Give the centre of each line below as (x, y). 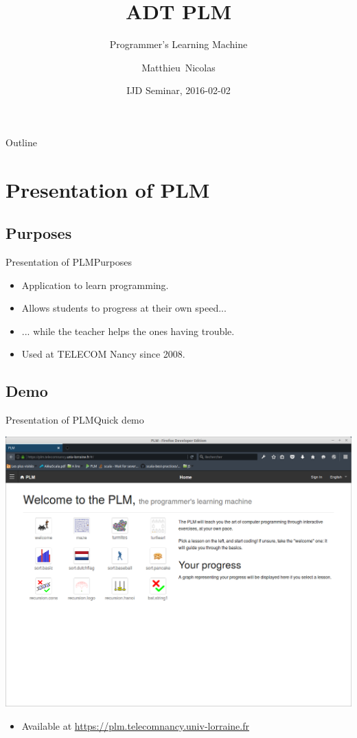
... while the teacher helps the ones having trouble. (128, 331)
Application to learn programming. (95, 285)
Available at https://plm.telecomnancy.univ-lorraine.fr (135, 725)
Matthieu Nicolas (178, 67)
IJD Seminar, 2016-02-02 (178, 90)
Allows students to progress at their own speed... (124, 308)
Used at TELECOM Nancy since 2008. (103, 354)
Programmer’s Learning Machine (178, 44)
